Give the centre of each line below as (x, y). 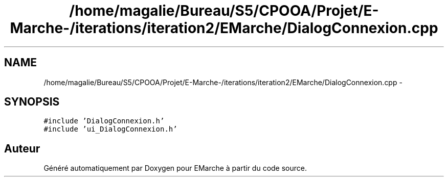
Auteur (22, 148)
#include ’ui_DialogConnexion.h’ (110, 129)
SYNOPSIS (32, 102)
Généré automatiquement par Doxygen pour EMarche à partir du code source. (175, 168)
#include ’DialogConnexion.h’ (104, 121)
